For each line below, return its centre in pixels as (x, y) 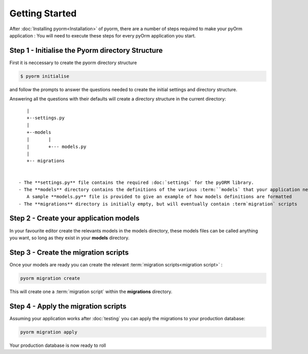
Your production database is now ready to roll (58, 345)
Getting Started (43, 13)
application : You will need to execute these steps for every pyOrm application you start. (103, 35)
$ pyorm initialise (45, 76)
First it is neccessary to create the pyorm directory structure (73, 63)
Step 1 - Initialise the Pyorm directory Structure (86, 50)
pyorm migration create (50, 278)
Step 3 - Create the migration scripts (69, 252)
